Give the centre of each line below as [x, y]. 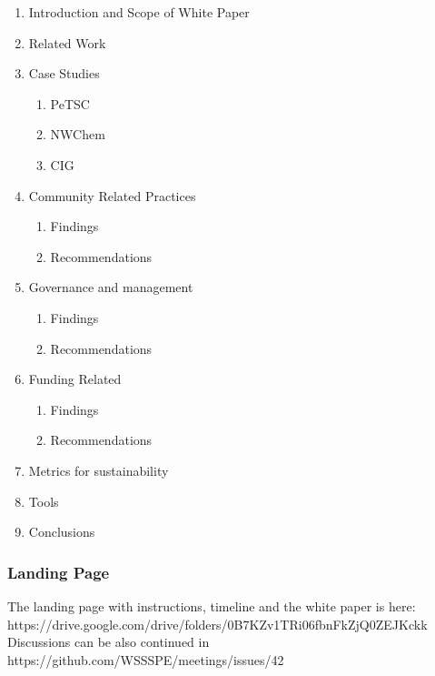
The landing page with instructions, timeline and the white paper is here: [212, 605]
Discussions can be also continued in [109, 642]
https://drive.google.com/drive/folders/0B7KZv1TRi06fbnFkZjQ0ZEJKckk [217, 624]
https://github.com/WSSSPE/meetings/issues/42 [146, 659]
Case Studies [64, 73]
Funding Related [75, 379]
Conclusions [62, 532]
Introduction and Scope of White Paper [139, 12]
